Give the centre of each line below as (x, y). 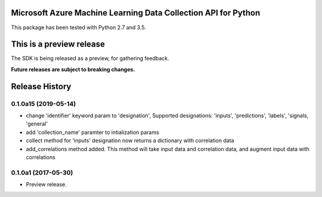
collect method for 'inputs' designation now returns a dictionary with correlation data (130, 140)
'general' (37, 124)
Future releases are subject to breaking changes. (73, 69)
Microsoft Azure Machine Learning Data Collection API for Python (136, 13)
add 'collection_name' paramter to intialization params (92, 132)
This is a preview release (58, 44)
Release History (41, 86)
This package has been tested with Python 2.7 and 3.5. (78, 27)
